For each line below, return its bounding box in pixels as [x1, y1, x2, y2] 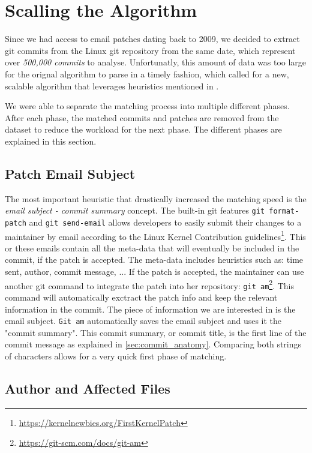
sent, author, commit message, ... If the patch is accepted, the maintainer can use [5, 265, 304, 278]
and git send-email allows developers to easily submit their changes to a [29, 215, 302, 228]
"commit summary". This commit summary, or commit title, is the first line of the [5, 326, 307, 338]
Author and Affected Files [5, 379, 170, 397]
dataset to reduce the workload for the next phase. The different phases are [5, 123, 282, 136]
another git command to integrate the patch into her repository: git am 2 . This [5, 277, 294, 292]
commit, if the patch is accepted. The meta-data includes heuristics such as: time [5, 253, 304, 266]
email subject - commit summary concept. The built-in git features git [5, 204, 265, 217]
